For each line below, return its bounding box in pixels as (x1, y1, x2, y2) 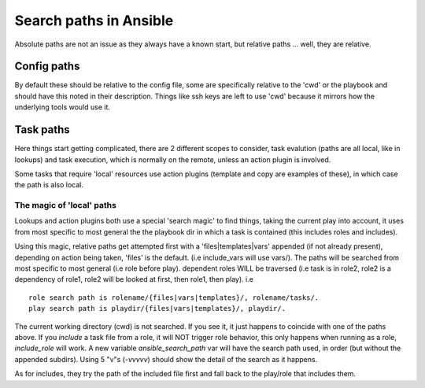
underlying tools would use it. (14, 102, 110, 112)
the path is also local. (14, 180, 84, 190)
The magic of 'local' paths (14, 200, 117, 211)
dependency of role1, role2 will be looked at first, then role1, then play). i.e (14, 275, 253, 284)
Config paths (14, 60, 80, 73)
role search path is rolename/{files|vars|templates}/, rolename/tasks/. (28, 293, 320, 302)
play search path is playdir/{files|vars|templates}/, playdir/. (28, 304, 286, 313)
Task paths (14, 123, 70, 137)
